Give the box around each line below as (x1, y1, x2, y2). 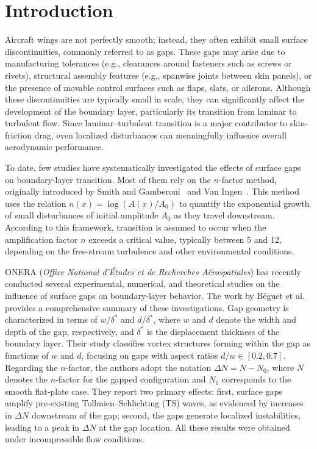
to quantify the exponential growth (179, 196, 310, 209)
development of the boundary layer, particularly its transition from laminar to (5, 104, 297, 117)
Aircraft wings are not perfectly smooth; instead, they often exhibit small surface (5, 33, 308, 46)
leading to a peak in (5, 420, 80, 433)
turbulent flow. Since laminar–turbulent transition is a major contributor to (5, 117, 288, 129)
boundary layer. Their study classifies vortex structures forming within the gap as (5, 337, 310, 350)
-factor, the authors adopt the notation (65, 361, 212, 373)
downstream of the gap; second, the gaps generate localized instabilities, (31, 408, 301, 421)
